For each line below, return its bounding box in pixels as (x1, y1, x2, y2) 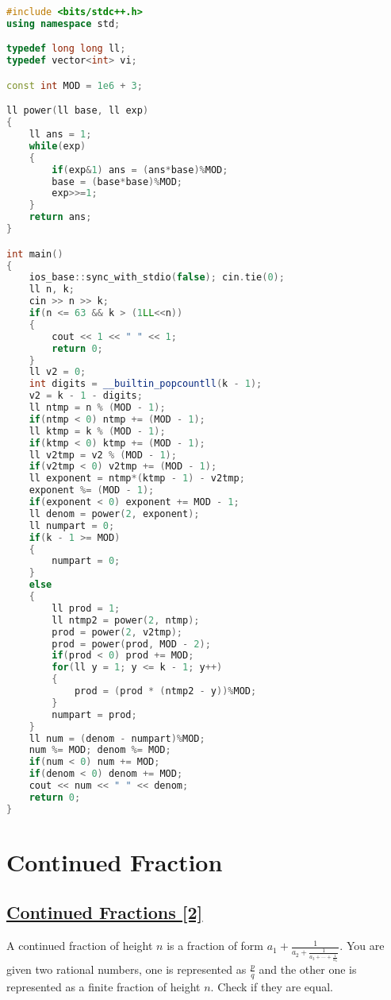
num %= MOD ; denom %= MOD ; (29, 744, 171, 756)
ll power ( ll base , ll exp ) (6, 105, 149, 117)
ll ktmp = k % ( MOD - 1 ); (29, 425, 166, 437)
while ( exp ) (29, 140, 86, 152)
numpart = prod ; (52, 708, 137, 720)
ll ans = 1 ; (29, 129, 92, 141)
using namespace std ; (6, 17, 121, 29)
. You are (339, 937, 385, 954)
